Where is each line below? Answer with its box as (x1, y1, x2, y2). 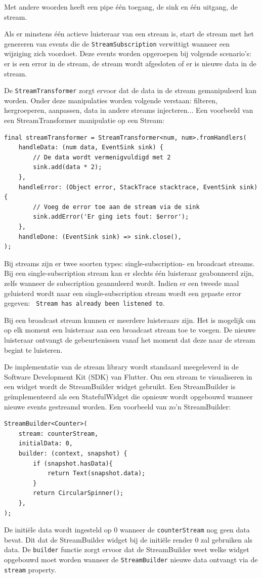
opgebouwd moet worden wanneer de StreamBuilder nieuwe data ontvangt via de (4, 554, 258, 564)
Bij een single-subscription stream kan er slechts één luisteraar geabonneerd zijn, (4, 268, 254, 278)
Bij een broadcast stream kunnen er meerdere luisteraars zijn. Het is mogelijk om (4, 314, 256, 325)
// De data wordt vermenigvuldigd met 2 (33, 153, 171, 161)
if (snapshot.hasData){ (33, 460, 113, 467)
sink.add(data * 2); (33, 163, 102, 171)
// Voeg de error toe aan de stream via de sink (33, 203, 200, 211)
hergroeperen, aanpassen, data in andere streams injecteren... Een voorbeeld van (4, 105, 253, 115)
